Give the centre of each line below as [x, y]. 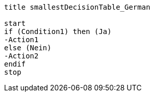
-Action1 [21, 40]
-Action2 [21, 56]
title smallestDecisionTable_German [77, 7]
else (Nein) [28, 48]
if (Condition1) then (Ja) [58, 31]
